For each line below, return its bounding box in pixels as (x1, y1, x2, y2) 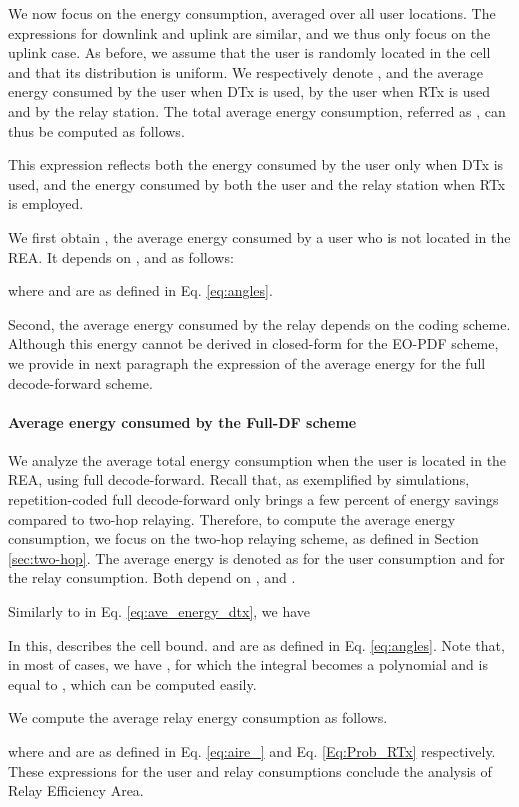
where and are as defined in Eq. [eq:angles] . (8, 280, 273, 301)
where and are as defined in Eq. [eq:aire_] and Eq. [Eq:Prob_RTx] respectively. (8, 741, 496, 762)
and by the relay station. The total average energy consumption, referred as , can (8, 100, 506, 121)
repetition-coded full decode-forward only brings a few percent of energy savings (8, 489, 499, 510)
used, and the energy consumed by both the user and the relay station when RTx (8, 173, 506, 194)
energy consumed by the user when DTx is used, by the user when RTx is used (8, 81, 491, 102)
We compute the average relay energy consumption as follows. (8, 707, 388, 728)
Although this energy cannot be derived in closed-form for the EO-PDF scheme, (8, 333, 499, 354)
